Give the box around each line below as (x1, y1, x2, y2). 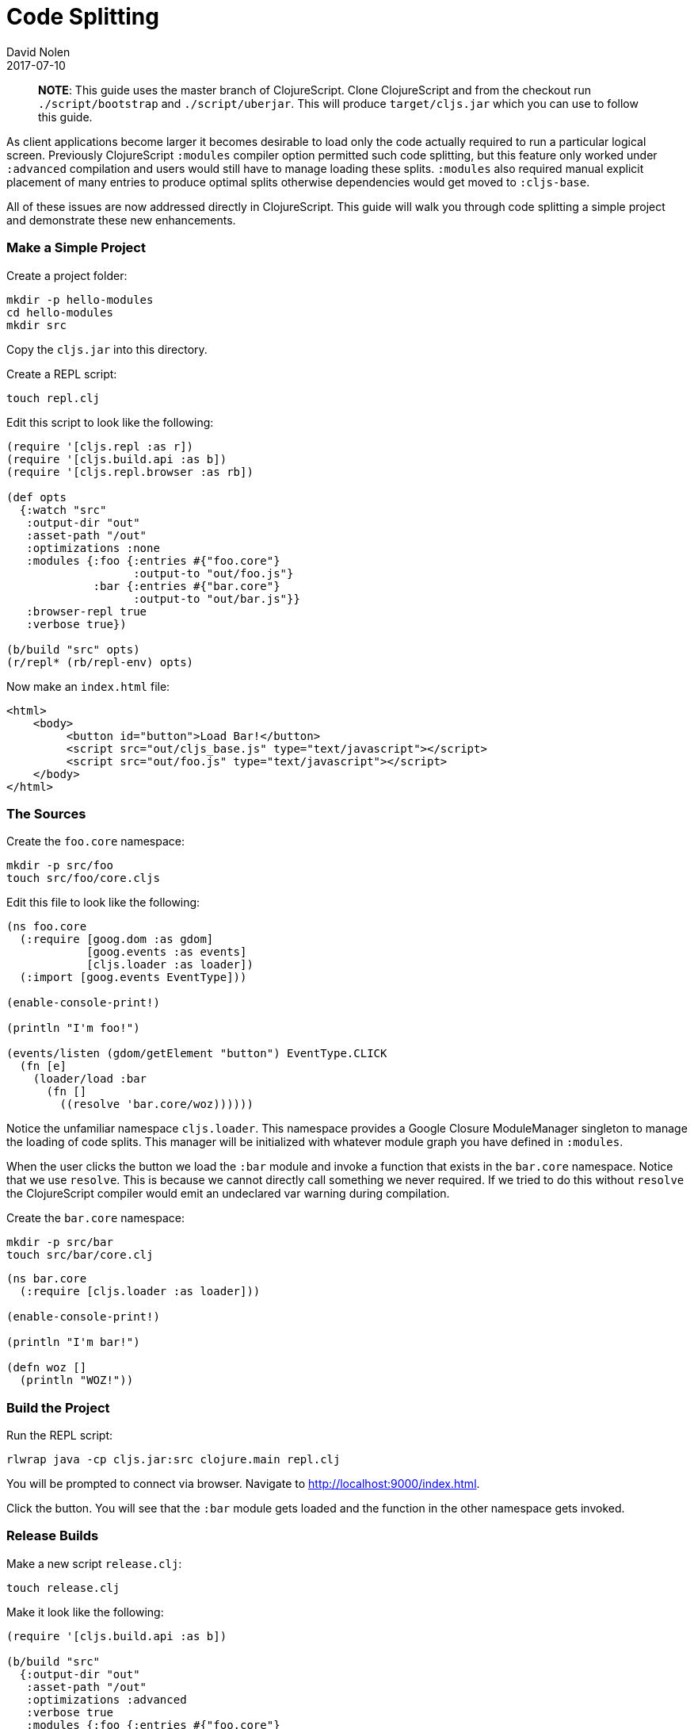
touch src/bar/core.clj (6, 1248, 154, 1262)
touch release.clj (6, 1581, 120, 1594)
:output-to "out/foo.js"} (133, 566, 294, 580)
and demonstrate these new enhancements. (6, 213, 236, 227)
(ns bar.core (6, 1272, 87, 1286)
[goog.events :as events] (86, 945, 247, 959)
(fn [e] (19, 1060, 67, 1073)
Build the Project (6, 1399, 110, 1416)
